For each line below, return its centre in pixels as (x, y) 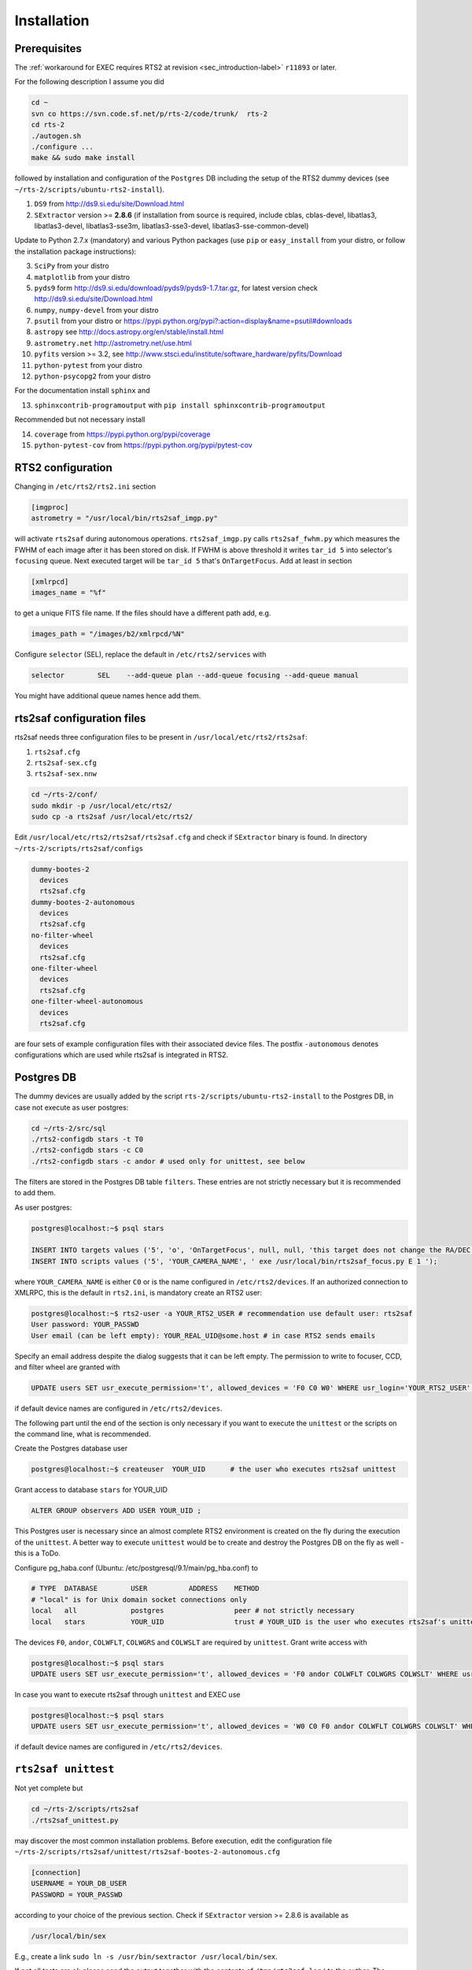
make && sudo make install (83, 158)
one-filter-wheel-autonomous (87, 1002)
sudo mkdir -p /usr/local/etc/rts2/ (102, 805)
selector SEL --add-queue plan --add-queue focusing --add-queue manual (195, 675)
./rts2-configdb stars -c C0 (87, 1150)
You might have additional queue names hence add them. (108, 696)
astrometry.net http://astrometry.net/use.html (113, 343)
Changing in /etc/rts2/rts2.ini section (85, 486)
